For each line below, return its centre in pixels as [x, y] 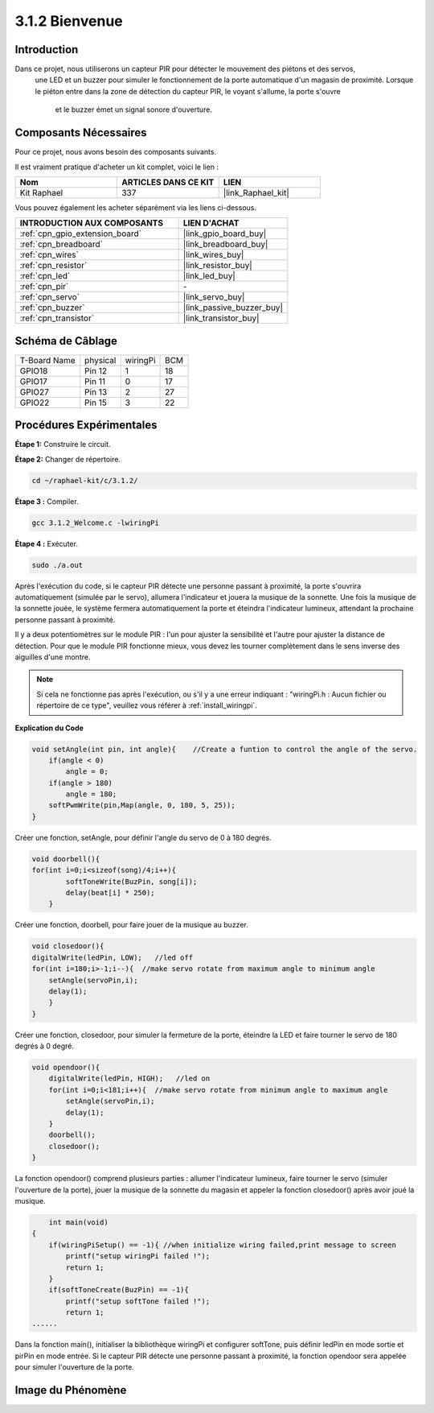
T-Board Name [47, 360]
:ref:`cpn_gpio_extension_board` [81, 233]
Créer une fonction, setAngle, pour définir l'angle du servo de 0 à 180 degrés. [143, 837]
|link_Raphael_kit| [256, 192]
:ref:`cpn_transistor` [57, 318]
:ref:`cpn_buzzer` [52, 308]
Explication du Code [49, 728]
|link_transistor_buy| [221, 318]
